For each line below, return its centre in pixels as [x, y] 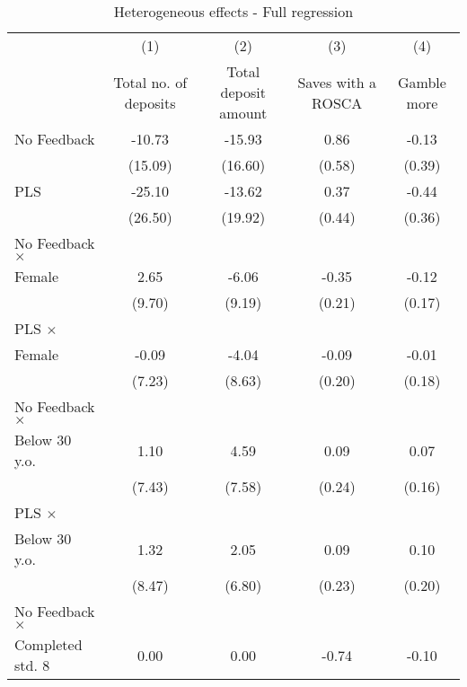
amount [243, 113]
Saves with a [337, 82]
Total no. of [150, 82]
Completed [48, 644]
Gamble [422, 82]
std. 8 [32, 665]
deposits [150, 102]
